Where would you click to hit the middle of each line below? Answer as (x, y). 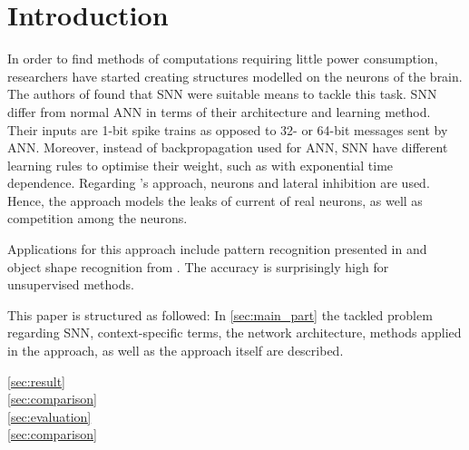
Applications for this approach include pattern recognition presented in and (217, 249)
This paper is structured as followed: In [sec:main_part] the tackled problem (220, 314)
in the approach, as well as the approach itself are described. (176, 351)
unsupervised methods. (71, 284)
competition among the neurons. (98, 218)
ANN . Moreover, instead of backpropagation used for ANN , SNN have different (228, 147)
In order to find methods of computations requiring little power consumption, (223, 59)
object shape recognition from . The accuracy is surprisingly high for (198, 266)
